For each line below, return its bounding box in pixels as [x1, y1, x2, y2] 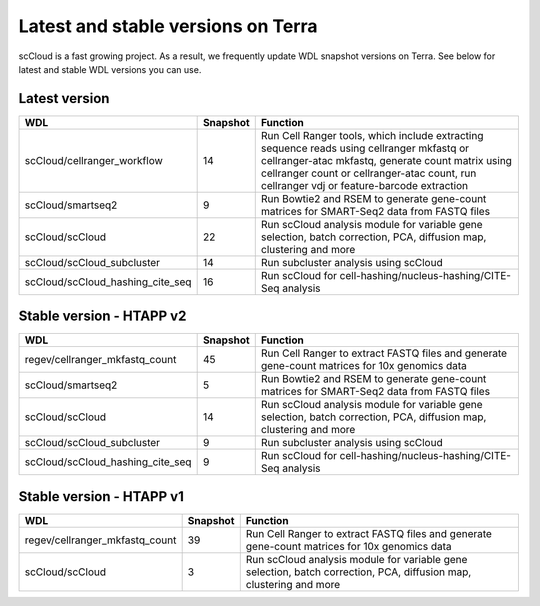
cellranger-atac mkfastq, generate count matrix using [260, 153, 512, 167]
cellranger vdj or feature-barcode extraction [260, 178, 469, 192]
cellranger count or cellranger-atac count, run [260, 166, 477, 180]
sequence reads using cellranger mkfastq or [260, 141, 470, 155]
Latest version [18, 90, 110, 107]
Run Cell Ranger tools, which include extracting [260, 128, 484, 142]
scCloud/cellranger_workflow [24, 153, 164, 167]
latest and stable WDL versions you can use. [18, 63, 202, 75]
